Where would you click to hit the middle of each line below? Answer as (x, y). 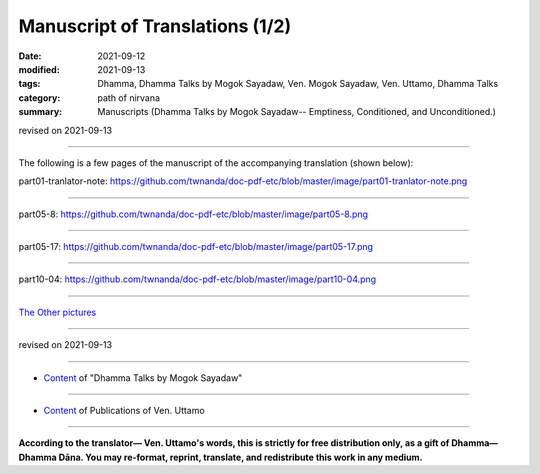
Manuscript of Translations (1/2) (155, 26)
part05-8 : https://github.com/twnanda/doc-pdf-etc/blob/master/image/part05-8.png (193, 214)
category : (39, 97)
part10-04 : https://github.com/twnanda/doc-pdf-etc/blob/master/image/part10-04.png (197, 279)
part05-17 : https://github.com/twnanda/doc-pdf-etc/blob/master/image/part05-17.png (196, 247)
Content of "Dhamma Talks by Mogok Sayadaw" (143, 377)
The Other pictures (57, 312)
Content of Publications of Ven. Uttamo (124, 411)
